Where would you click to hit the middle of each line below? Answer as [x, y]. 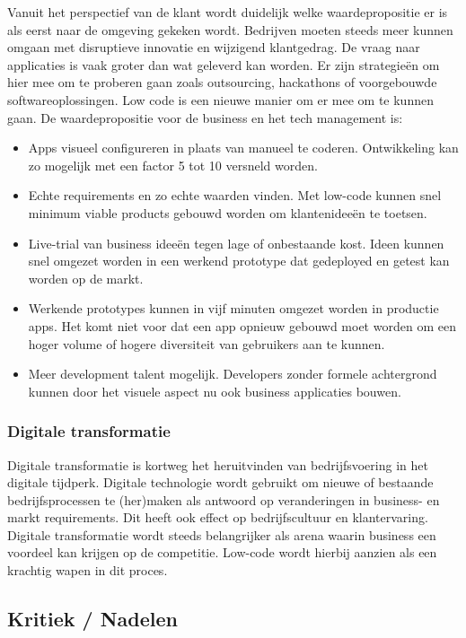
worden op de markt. [86, 278]
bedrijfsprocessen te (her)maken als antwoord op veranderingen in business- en [224, 499]
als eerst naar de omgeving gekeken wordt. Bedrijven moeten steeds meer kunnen [230, 29]
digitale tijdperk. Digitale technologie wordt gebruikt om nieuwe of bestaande [220, 482]
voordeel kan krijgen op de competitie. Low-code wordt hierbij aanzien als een [222, 552]
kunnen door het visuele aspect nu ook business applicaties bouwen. [215, 391]
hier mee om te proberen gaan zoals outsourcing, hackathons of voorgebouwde [222, 82]
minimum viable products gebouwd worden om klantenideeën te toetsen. [228, 212]
